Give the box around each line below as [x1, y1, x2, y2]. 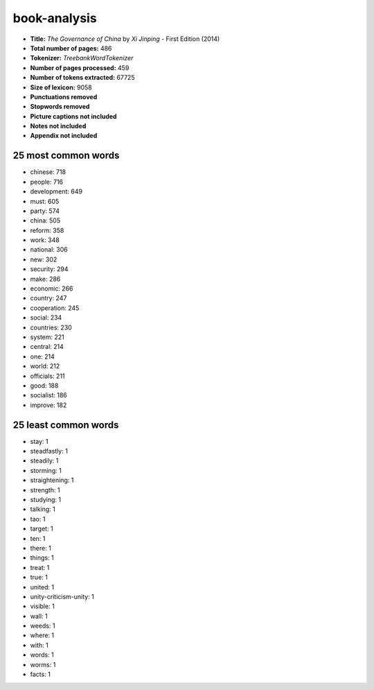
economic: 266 [30, 284, 73, 293]
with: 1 [30, 641, 48, 649]
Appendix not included [30, 132, 98, 140]
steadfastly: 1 [30, 447, 69, 456]
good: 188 [30, 381, 59, 390]
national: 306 [30, 245, 69, 254]
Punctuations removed [30, 92, 98, 101]
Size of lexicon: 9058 [30, 83, 93, 92]
